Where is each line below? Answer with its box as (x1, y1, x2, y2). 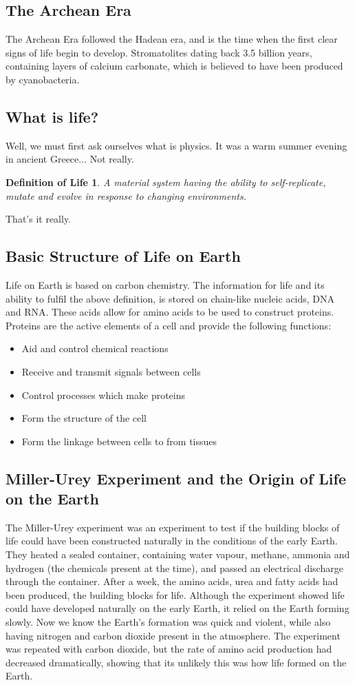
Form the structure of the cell (21, 411, 147, 425)
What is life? (6, 105, 99, 127)
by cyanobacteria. (6, 72, 80, 86)
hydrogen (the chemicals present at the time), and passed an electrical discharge (6, 560, 343, 575)
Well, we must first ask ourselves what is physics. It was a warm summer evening (6, 138, 347, 152)
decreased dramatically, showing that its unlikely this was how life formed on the (6, 655, 347, 669)
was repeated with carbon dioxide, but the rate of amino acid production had (6, 642, 332, 656)
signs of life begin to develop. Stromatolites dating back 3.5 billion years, (6, 45, 312, 59)
